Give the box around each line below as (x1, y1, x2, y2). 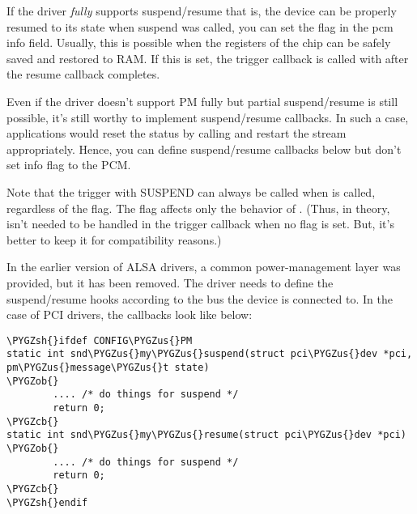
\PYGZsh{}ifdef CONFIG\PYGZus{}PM (6, 334, 193, 346)
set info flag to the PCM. (6, 156, 131, 173)
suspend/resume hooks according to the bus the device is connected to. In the (6, 290, 393, 307)
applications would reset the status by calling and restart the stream (6, 125, 347, 142)
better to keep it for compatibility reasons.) (6, 231, 222, 248)
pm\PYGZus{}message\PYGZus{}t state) (6, 362, 210, 373)
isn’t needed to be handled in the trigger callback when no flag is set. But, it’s (6, 215, 394, 232)
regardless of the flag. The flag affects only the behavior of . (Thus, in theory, (6, 199, 390, 216)
